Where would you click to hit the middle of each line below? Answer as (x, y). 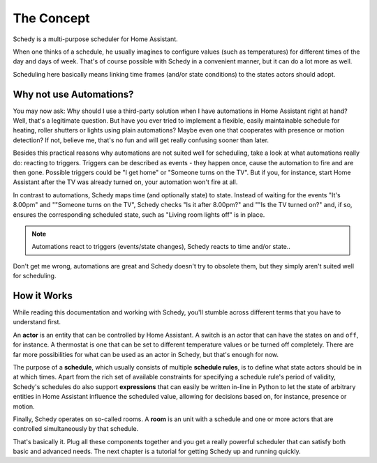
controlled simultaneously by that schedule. (76, 429)
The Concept (51, 18)
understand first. (37, 322)
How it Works (43, 295)
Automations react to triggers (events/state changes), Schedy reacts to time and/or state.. (161, 247)
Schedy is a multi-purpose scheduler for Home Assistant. (95, 39)
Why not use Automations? (73, 94)
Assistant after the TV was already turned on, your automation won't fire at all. (125, 182)
